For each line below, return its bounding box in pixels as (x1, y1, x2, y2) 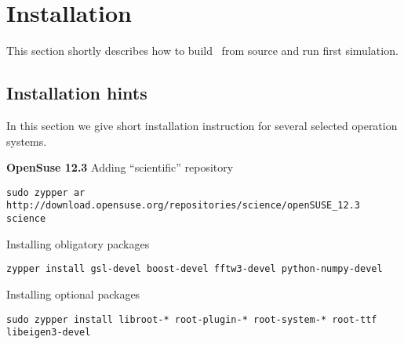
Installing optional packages (6, 285, 140, 302)
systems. (6, 132, 47, 149)
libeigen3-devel (6, 327, 91, 339)
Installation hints (6, 81, 147, 105)
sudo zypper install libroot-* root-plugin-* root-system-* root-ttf (6, 313, 377, 325)
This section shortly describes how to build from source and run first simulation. (6, 42, 399, 59)
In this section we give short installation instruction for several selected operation (6, 117, 398, 133)
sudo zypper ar (6, 186, 86, 198)
